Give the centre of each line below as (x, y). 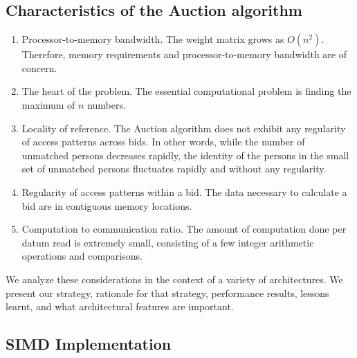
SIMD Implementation (89, 344)
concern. (39, 68)
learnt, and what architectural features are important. (120, 306)
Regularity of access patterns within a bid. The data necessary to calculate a (184, 191)
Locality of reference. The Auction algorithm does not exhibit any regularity (184, 128)
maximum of (48, 104)
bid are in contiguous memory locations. (107, 205)
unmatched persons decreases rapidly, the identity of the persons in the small (185, 155)
